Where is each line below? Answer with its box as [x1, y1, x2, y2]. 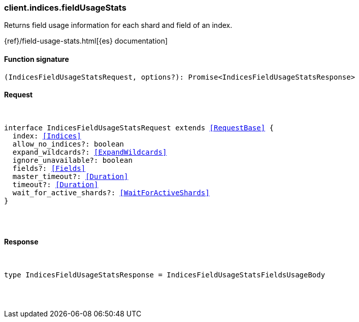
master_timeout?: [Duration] [12, 172, 128, 181]
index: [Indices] [12, 131, 81, 140]
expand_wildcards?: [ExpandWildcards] [12, 148, 167, 156]
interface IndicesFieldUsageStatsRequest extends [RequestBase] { [4, 123, 274, 132]
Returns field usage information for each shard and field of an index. [4, 21, 233, 30]
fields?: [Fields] [12, 164, 86, 172]
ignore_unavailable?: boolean [12, 156, 133, 164]
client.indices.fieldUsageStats [4, 3, 126, 13]
